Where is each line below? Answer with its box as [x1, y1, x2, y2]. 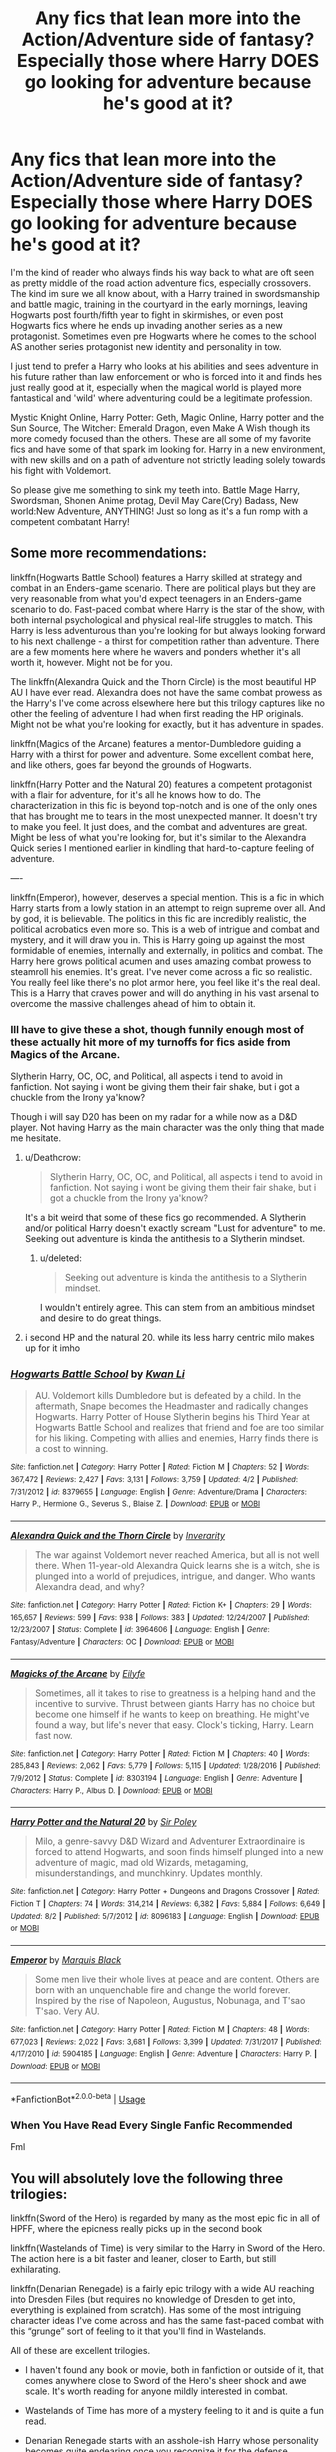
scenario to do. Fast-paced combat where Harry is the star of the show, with [10, 603, 325, 615]
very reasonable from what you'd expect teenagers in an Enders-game [10, 592, 302, 604]
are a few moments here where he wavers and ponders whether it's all [10, 645, 301, 657]
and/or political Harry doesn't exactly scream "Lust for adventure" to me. [24, 1222, 326, 1234]
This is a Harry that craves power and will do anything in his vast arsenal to [10, 987, 320, 999]
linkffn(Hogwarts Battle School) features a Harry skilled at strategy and [10, 571, 303, 583]
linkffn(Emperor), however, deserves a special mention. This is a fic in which [10, 891, 325, 903]
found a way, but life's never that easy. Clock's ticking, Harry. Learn [34, 1718, 315, 1731]
